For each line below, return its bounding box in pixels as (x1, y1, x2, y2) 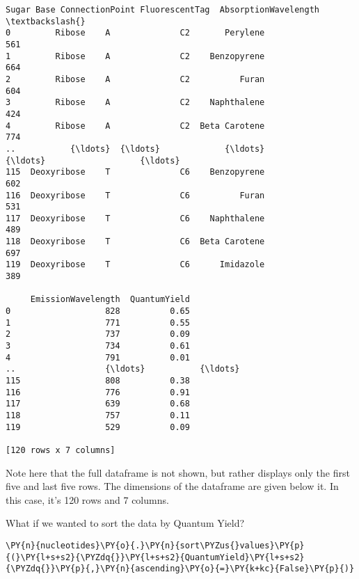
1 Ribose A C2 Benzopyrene (6, 51, 265, 61)
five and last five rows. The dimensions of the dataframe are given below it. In (6, 479, 339, 493)
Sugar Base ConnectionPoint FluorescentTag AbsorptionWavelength (6, 5, 320, 15)
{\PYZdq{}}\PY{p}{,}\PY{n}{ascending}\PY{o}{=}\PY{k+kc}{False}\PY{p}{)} (6, 564, 355, 574)
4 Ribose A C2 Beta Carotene (6, 120, 265, 131)
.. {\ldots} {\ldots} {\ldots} (6, 143, 265, 154)
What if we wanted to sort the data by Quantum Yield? (6, 516, 245, 530)
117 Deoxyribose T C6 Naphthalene (6, 213, 265, 223)
